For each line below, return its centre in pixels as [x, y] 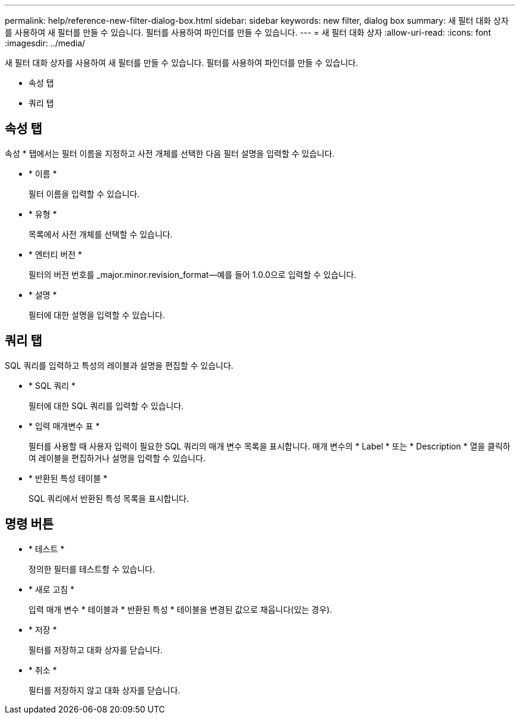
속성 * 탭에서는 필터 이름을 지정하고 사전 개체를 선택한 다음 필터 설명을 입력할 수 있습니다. [170, 153]
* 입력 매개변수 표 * [64, 426]
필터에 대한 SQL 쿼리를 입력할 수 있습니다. [106, 406]
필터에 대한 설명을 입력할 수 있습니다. [97, 315]
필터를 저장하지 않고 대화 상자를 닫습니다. [104, 690]
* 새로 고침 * [52, 589]
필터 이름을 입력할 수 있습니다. [84, 194]
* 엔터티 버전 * [56, 254]
